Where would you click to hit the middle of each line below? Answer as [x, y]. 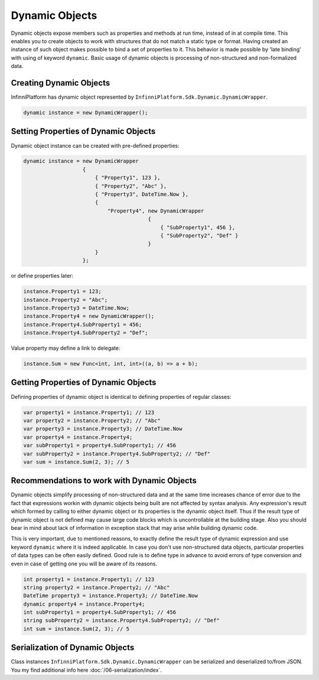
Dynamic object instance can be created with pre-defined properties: [95, 145]
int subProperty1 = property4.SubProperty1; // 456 [100, 612]
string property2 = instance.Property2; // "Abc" [97, 587]
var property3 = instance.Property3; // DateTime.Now [103, 429]
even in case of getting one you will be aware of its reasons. [84, 564]
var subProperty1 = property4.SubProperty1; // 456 [100, 445]
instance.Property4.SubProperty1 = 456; [82, 324]
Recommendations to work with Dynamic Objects [104, 481]
